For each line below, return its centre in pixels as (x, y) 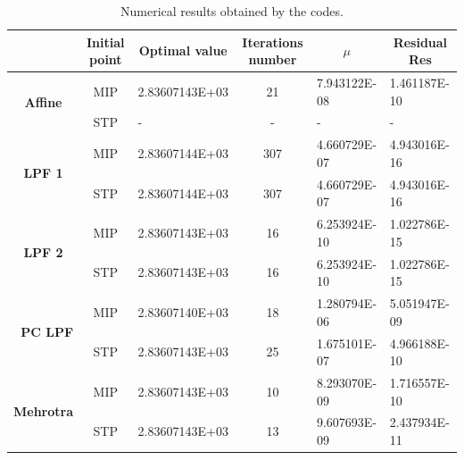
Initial (106, 42)
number (273, 59)
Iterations (273, 42)
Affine (43, 102)
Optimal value (183, 50)
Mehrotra (44, 410)
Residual (420, 42)
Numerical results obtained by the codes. (232, 11)
